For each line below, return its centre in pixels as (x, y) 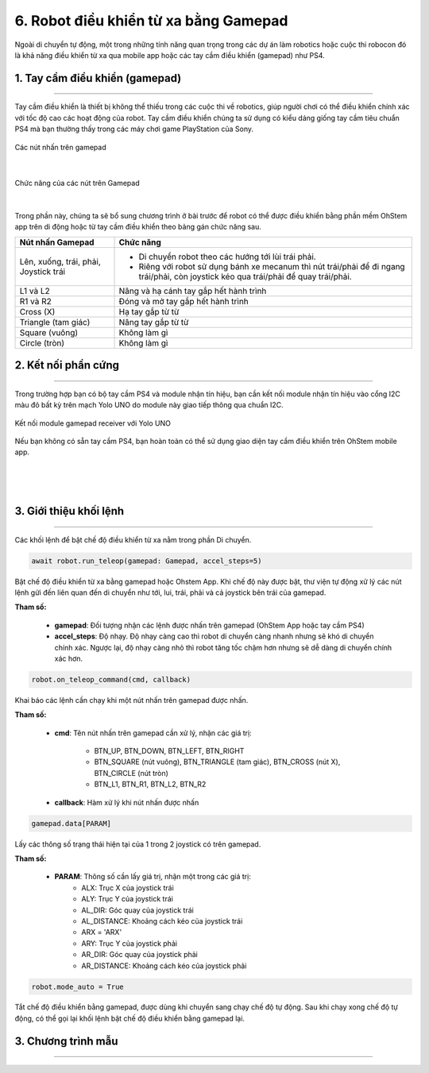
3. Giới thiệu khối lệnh (70, 511)
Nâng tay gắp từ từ (154, 322)
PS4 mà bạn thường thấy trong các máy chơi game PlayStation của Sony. (134, 129)
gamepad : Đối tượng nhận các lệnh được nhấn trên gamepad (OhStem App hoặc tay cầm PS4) (209, 625)
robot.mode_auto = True (78, 986)
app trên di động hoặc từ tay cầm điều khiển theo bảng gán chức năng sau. (138, 227)
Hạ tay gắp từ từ (149, 311)
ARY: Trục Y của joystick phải (129, 943)
